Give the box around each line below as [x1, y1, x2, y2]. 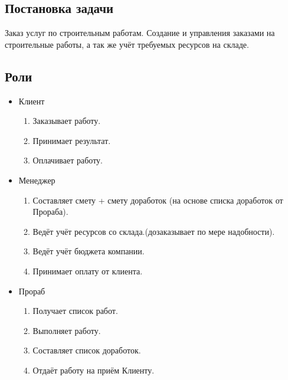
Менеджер [18, 173, 55, 186]
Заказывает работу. [32, 114, 101, 127]
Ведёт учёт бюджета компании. [32, 245, 145, 257]
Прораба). [32, 205, 68, 218]
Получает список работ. [32, 304, 118, 317]
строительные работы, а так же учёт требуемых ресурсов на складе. [5, 38, 249, 50]
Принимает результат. [32, 134, 111, 146]
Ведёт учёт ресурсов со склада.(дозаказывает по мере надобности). [32, 225, 275, 237]
